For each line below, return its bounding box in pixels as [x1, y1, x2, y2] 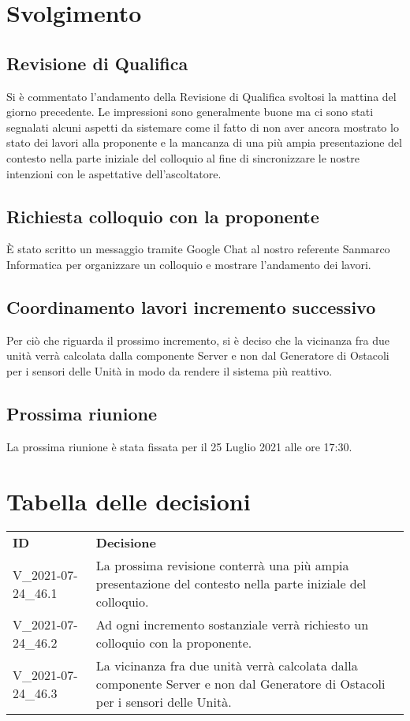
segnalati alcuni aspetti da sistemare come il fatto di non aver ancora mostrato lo [6, 118, 399, 135]
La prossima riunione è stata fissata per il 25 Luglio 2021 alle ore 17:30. [6, 438, 352, 454]
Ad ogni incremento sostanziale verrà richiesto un [95, 615, 369, 634]
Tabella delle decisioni [6, 484, 251, 517]
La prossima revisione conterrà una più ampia [95, 556, 349, 575]
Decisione [95, 533, 156, 552]
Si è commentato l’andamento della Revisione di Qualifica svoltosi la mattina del [6, 88, 397, 104]
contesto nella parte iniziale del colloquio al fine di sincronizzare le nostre [6, 149, 360, 166]
